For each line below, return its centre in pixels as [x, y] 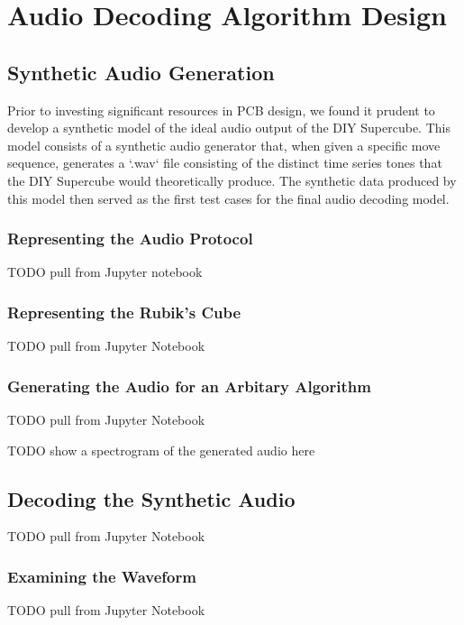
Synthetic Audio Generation [141, 72]
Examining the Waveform [102, 576]
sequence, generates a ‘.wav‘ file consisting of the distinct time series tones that [225, 163]
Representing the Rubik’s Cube [124, 312]
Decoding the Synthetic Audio [151, 498]
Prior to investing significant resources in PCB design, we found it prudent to [221, 110]
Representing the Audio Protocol [130, 239]
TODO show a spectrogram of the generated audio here [161, 450]
